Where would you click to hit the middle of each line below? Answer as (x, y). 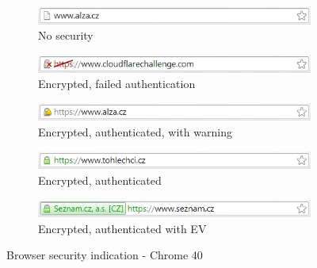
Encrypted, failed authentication (117, 84)
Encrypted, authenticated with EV (122, 228)
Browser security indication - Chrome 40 (105, 255)
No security (66, 35)
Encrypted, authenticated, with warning (135, 132)
